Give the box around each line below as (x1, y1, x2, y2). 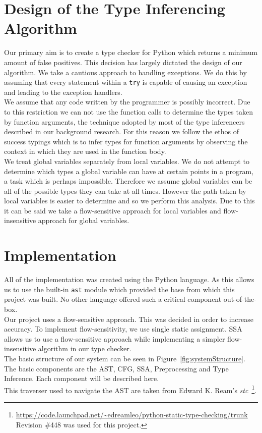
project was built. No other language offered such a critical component (4, 294, 222, 304)
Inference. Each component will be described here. (4, 373, 159, 384)
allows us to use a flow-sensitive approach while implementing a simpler (4, 333, 225, 344)
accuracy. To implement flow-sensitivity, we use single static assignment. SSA (4, 323, 242, 334)
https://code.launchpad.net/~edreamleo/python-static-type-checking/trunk (16, 409, 248, 420)
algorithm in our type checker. (38, 343, 132, 354)
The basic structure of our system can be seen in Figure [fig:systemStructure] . (4, 353, 245, 363)
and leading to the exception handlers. (4, 86, 122, 97)
